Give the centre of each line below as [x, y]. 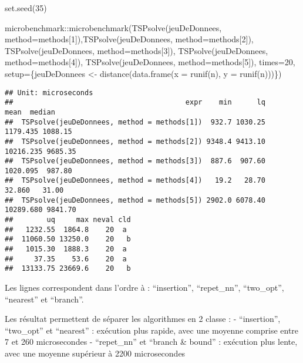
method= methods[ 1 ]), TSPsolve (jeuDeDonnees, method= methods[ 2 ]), [129, 39]
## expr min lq [135, 102]
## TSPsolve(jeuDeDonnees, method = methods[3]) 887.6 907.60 [135, 161]
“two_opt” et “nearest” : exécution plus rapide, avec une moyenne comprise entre [152, 330]
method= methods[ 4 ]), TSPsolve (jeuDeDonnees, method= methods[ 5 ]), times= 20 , [150, 62]
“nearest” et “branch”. [44, 299]
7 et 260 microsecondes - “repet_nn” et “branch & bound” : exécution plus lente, [151, 342]
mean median [30, 112]
